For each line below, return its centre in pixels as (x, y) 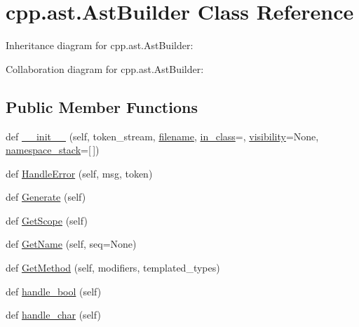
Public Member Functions (102, 106)
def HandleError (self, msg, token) (79, 173)
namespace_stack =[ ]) (53, 150)
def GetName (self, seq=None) (71, 244)
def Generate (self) (46, 197)
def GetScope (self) (47, 220)
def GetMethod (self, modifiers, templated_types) (113, 268)
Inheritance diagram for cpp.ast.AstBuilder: (100, 45)
